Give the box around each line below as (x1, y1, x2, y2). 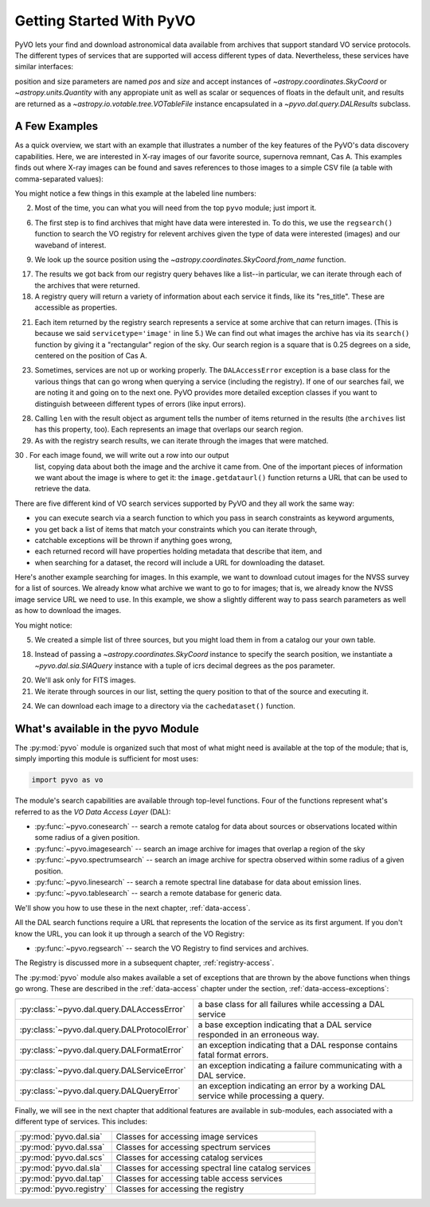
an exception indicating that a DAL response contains (197, 1039, 398, 1050)
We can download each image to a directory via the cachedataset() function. (34, 701, 295, 710)
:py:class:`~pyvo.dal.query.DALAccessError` (19, 1003, 186, 1014)
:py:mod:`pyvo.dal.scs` (19, 1152, 105, 1163)
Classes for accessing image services (115, 1131, 259, 1143)
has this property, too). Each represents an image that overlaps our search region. (34, 424, 304, 434)
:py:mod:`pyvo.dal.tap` (19, 1173, 104, 1184)
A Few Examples (14, 119, 99, 133)
